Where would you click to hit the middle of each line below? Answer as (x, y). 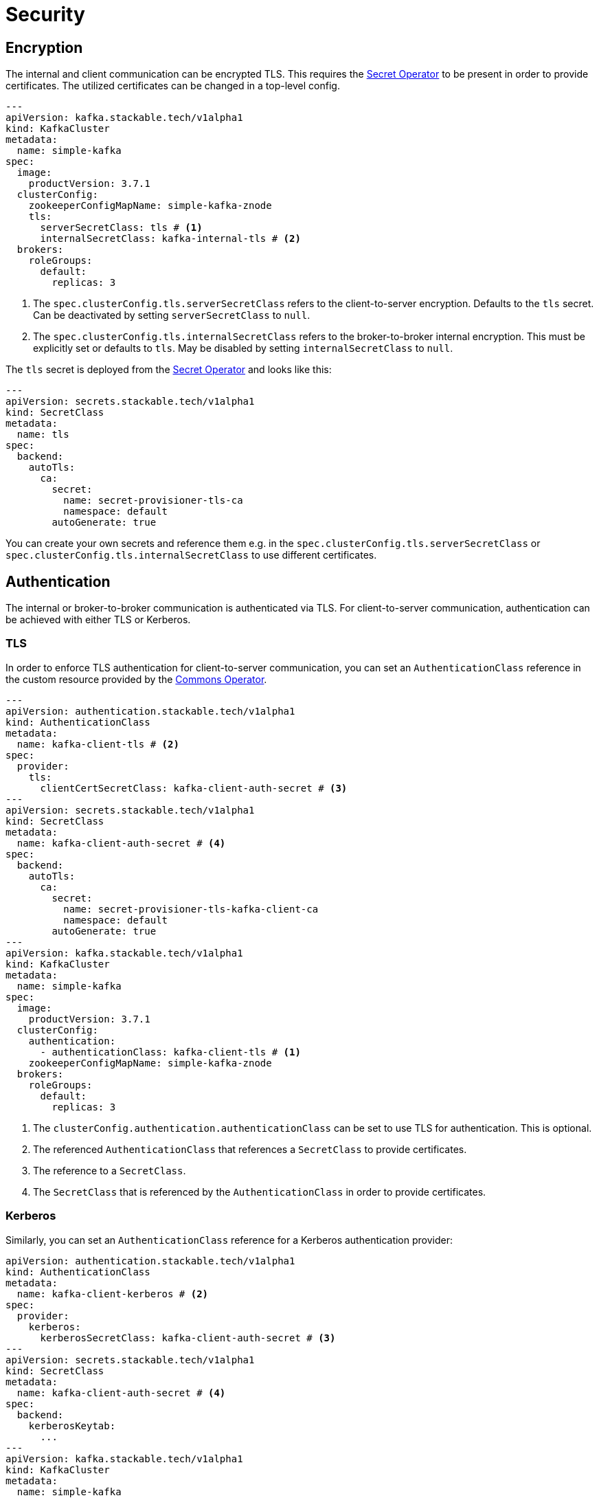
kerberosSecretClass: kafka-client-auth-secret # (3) (188, 1338)
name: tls (43, 435)
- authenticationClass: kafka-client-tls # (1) (170, 1052)
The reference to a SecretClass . (110, 1170)
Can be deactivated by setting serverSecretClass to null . (172, 315)
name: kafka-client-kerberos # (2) (113, 1294)
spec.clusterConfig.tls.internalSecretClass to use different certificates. (191, 555)
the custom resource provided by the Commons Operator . (136, 679)
